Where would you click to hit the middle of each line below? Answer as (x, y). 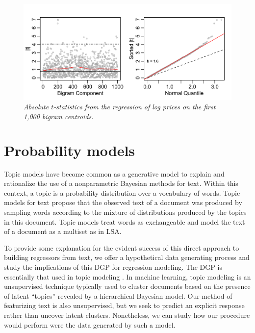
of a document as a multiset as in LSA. (63, 231)
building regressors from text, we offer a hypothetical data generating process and (127, 257)
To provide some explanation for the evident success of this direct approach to (122, 247)
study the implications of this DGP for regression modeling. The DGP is (113, 267)
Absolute (36, 107)
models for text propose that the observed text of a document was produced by (123, 202)
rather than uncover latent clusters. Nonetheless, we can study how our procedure (127, 315)
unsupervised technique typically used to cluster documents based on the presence (127, 286)
